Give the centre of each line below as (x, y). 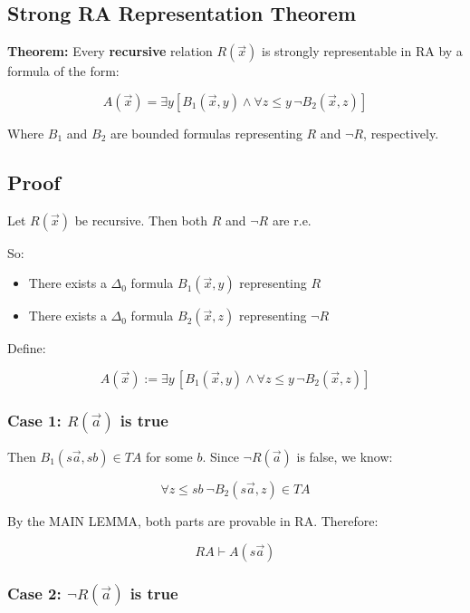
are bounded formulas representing (206, 133)
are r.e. (292, 220)
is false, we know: (345, 456)
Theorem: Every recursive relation (110, 51)
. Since (221, 456)
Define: (27, 348)
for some (169, 456)
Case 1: (34, 420)
